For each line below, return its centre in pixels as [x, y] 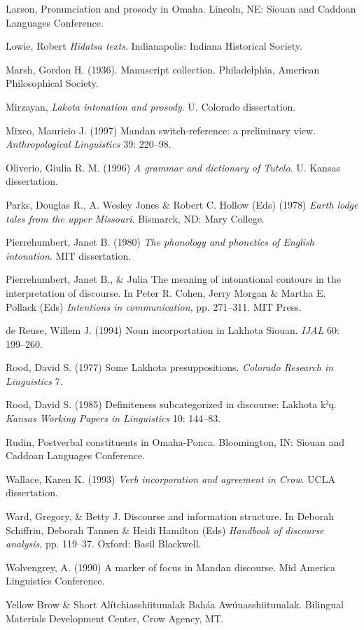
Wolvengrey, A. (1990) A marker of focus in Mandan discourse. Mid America [171, 567]
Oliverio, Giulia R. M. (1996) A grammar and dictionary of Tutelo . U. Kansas [173, 167]
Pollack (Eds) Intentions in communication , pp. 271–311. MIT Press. [154, 306]
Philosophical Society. [52, 83]
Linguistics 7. [34, 380]
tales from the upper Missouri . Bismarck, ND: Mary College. [135, 218]
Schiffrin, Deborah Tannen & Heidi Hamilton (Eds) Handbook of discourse [165, 530]
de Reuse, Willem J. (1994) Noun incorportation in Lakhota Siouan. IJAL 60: [173, 330]
